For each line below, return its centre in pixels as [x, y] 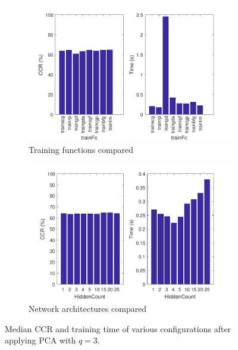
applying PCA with [40, 340]
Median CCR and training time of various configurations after [118, 328]
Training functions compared [81, 149]
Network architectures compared [88, 308]
